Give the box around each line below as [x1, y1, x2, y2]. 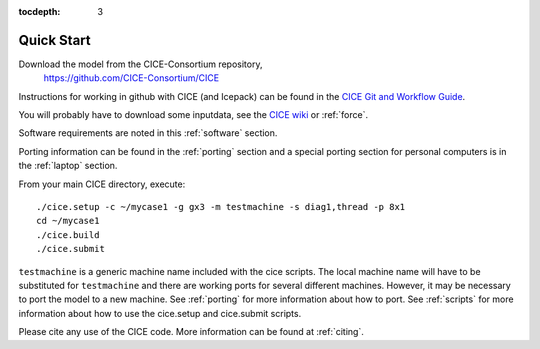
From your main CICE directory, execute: [18, 178, 186, 190]
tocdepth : [18, 6, 61, 17]
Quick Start [18, 31, 91, 49]
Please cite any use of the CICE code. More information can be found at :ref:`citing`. [18, 326, 364, 338]
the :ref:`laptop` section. [18, 160, 118, 172]
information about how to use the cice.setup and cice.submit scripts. [18, 307, 302, 319]
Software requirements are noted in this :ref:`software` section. [18, 127, 278, 139]
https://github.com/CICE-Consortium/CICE [43, 72, 220, 84]
